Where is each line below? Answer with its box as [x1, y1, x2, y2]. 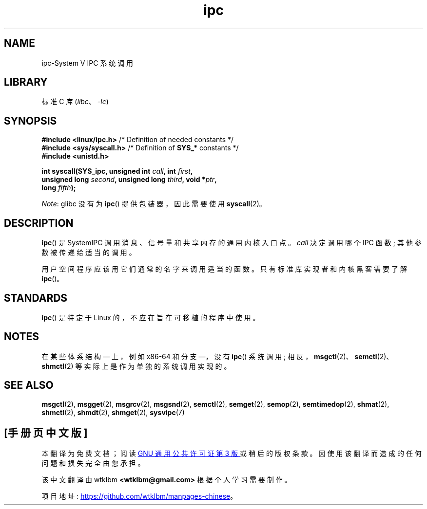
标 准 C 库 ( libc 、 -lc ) [41, 97, 109, 106]
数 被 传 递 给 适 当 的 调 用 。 [41, 248, 136, 257]
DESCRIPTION [4, 217, 74, 229]
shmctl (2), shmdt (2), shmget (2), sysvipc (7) [41, 408, 185, 417]
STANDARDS [4, 291, 68, 304]
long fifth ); [41, 183, 76, 192]
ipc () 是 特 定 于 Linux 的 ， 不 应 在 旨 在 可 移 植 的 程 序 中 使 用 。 [41, 313, 260, 322]
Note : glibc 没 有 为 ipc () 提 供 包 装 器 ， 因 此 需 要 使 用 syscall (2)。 [41, 200, 266, 208]
